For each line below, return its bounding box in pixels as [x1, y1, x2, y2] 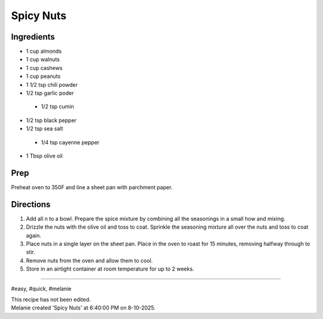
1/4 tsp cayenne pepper [41, 138, 100, 146]
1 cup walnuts [26, 56, 60, 63]
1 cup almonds [26, 48, 62, 55]
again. [26, 232, 42, 239]
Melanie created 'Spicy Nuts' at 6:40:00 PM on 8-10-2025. [11, 304, 156, 311]
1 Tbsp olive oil [26, 152, 63, 159]
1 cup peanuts [26, 72, 61, 80]
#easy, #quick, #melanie [11, 285, 72, 292]
